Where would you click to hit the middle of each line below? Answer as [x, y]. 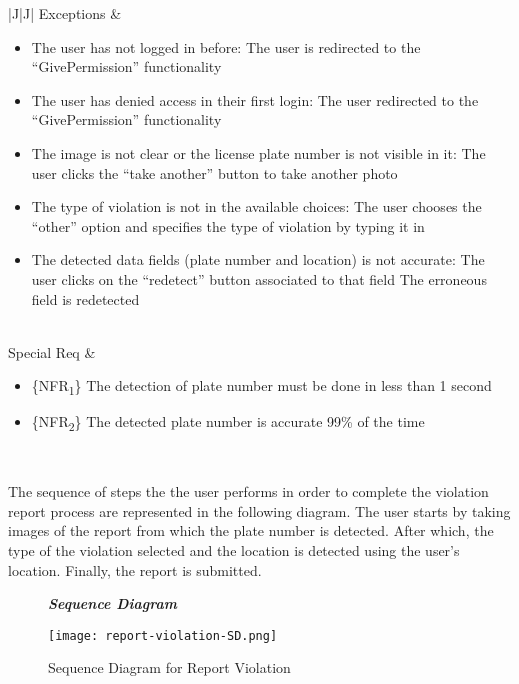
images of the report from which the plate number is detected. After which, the [251, 530]
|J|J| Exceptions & [65, 13]
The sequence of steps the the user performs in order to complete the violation [248, 491]
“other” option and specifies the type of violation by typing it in [228, 225]
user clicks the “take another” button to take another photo [214, 172]
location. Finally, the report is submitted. [135, 569]
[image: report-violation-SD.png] [163, 635]
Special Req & [52, 351]
